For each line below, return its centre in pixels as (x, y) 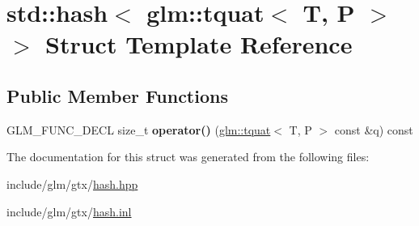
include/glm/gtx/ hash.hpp (72, 183)
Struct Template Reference (199, 44)
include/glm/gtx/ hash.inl (69, 211)
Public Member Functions (117, 95)
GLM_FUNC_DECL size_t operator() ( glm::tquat (139, 129)
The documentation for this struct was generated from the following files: (188, 157)
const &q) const (374, 129)
